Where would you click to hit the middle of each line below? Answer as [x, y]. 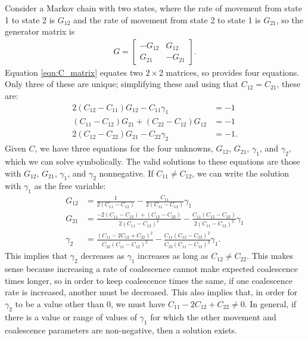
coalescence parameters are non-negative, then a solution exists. [121, 330]
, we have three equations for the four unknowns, [124, 148]
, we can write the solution [241, 173]
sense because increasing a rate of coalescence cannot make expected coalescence [151, 269]
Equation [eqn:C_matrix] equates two [74, 72]
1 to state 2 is [30, 19]
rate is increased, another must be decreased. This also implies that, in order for [151, 292]
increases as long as [173, 256]
